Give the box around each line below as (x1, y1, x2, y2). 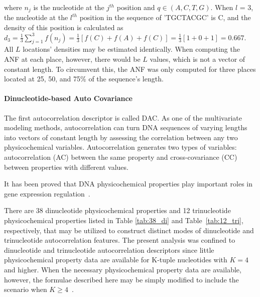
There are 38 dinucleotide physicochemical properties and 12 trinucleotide (4, 205, 231, 216)
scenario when (4, 284, 47, 294)
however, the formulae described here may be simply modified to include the (4, 274, 239, 284)
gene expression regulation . (4, 188, 90, 199)
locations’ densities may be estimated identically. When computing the (23, 44, 240, 54)
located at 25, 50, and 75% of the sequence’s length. (4, 73, 164, 84)
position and (116, 2, 155, 12)
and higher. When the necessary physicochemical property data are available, (4, 264, 241, 274)
